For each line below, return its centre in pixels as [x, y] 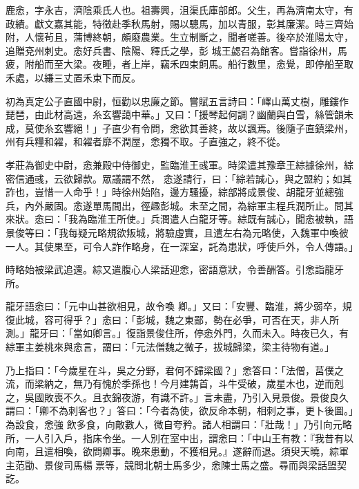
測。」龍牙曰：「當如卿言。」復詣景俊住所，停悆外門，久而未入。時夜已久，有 [177, 333]
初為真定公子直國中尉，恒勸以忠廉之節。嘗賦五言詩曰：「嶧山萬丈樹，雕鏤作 [177, 101]
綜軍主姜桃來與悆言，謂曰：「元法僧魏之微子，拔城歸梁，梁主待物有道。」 [170, 347]
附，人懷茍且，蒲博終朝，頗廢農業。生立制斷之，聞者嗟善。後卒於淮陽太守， [179, 37]
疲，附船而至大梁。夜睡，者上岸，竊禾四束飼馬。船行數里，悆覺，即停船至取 [179, 64]
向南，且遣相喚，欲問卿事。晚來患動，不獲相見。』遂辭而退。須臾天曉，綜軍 [177, 451]
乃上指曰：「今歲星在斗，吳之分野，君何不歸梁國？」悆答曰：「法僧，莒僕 [170, 370]
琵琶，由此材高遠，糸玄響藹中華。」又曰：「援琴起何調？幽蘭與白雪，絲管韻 [175, 114]
